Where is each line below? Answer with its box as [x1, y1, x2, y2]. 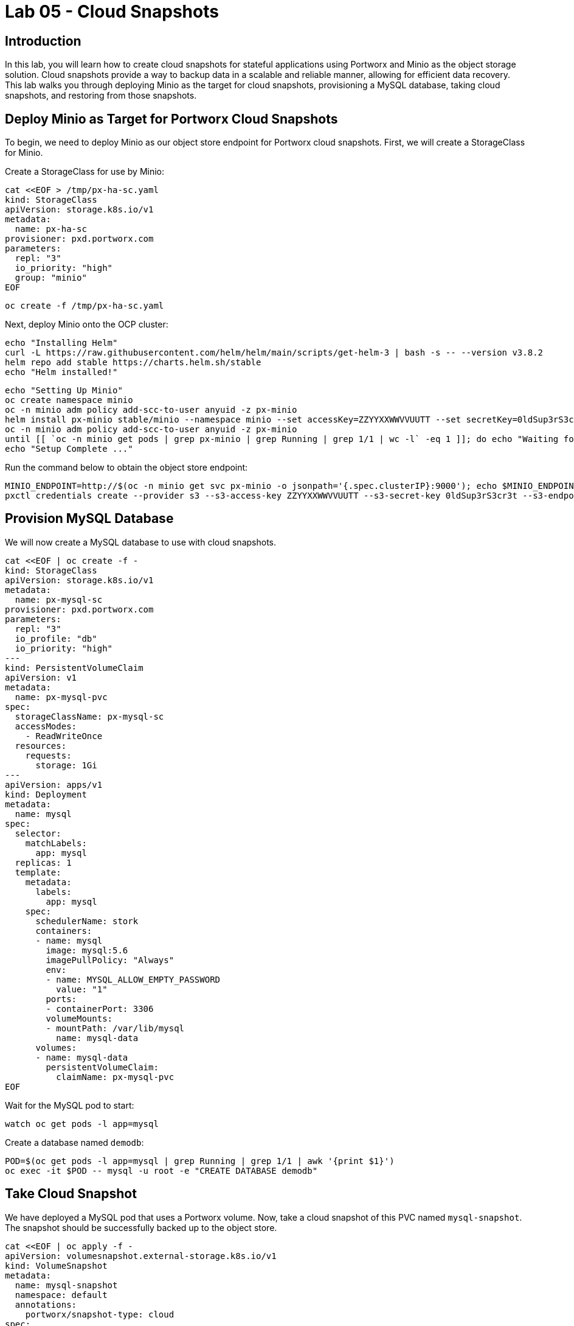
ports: [46, 994, 77, 1004]
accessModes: [15, 721, 77, 731]
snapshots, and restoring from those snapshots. [5, 90, 197, 101]
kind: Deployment [5, 789, 87, 799]
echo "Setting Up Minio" [5, 385, 123, 396]
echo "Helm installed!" [5, 367, 118, 377]
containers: [35, 925, 92, 936]
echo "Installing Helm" [5, 338, 118, 348]
